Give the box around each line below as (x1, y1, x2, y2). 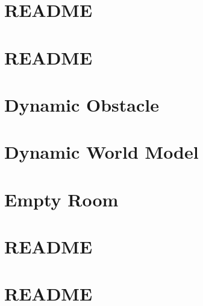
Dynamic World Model (4, 139, 199, 164)
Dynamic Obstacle (4, 92, 159, 116)
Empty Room (4, 186, 119, 211)
